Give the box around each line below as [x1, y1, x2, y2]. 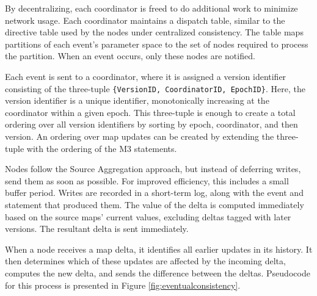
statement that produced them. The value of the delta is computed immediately [5, 198, 304, 211]
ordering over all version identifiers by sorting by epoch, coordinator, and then [5, 118, 298, 131]
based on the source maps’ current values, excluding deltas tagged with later [5, 210, 291, 223]
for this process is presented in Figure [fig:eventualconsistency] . [5, 278, 241, 291]
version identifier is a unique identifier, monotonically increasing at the [5, 94, 269, 107]
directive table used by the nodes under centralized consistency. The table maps [5, 26, 304, 38]
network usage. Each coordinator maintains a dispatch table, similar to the [5, 13, 285, 26]
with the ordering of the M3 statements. [26, 142, 177, 154]
